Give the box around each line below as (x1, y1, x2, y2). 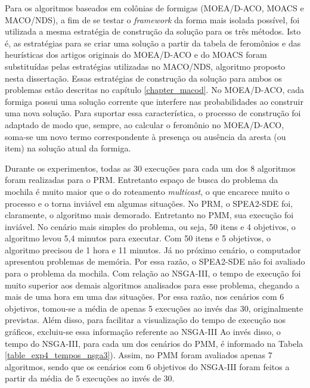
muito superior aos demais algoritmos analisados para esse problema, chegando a (5, 278, 300, 291)
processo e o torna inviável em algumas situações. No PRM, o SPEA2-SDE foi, (5, 197, 293, 209)
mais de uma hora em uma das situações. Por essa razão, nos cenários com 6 (5, 290, 284, 303)
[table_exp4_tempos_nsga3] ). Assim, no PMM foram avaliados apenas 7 (5, 349, 272, 361)
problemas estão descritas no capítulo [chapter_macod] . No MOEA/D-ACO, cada (5, 83, 305, 96)
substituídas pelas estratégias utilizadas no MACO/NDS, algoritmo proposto (5, 60, 286, 72)
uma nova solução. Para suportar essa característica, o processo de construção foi (5, 107, 301, 119)
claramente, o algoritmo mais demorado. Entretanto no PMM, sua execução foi (5, 209, 294, 221)
